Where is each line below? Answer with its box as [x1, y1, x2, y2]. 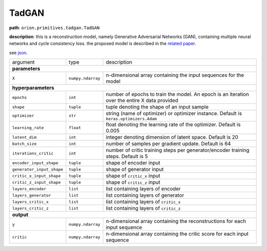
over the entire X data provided [105, 97, 178, 104]
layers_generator [12, 193, 51, 198]
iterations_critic [12, 151, 54, 156]
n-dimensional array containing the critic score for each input [105, 230, 249, 237]
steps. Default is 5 [105, 153, 148, 160]
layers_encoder [12, 186, 46, 191]
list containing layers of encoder [105, 185, 181, 192]
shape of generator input [105, 166, 164, 173]
